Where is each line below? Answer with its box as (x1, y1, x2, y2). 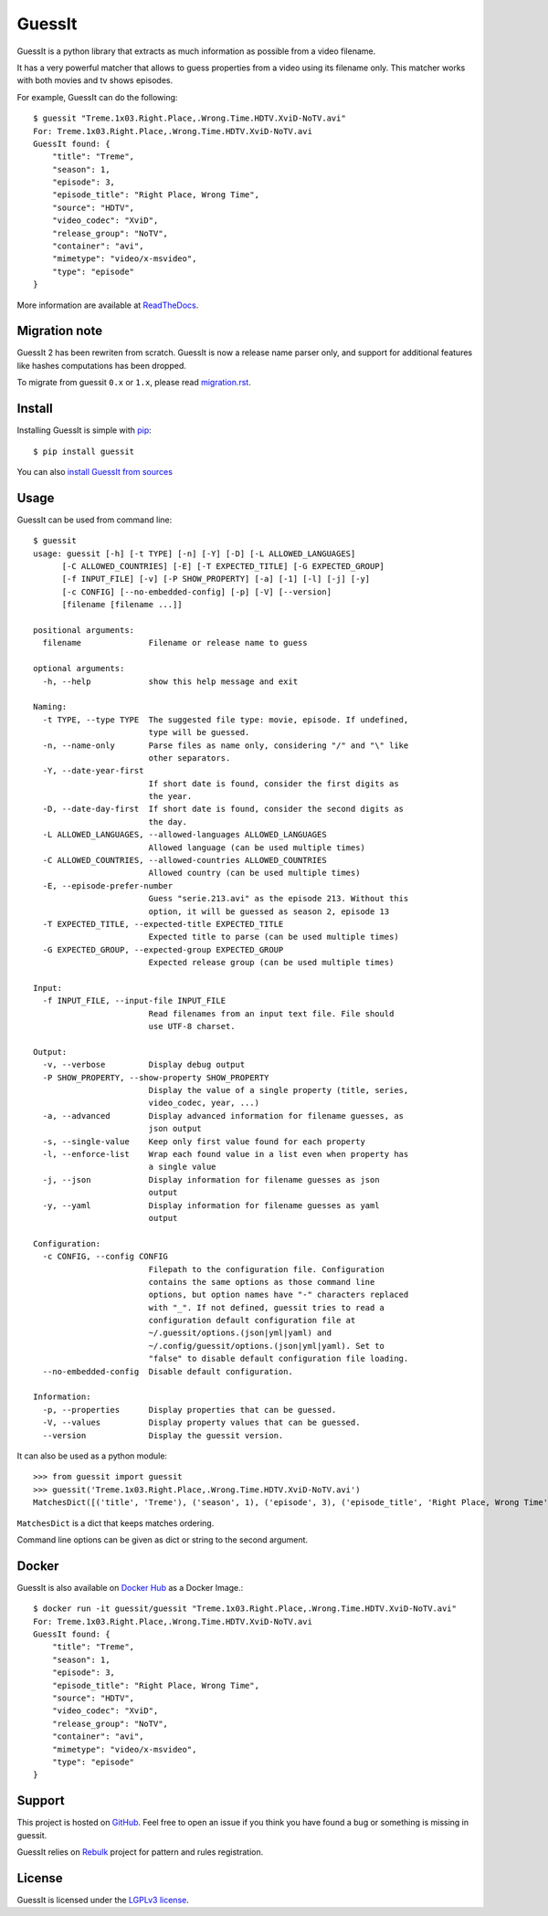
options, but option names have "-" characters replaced (148, 1290, 409, 1300)
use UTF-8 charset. (148, 1021, 237, 1032)
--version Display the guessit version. (42, 1430, 284, 1440)
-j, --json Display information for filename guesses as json (42, 1174, 380, 1184)
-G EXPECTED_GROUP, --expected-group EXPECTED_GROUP (42, 944, 284, 954)
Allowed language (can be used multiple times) (148, 842, 365, 853)
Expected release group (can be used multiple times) (148, 957, 395, 968)
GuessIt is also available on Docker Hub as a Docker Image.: (16, 1582, 244, 1593)
